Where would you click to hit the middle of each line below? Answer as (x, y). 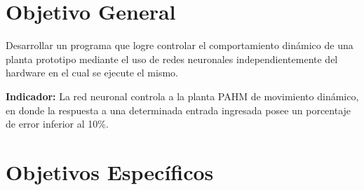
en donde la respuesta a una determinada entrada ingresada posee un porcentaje (178, 110)
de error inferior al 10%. (57, 124)
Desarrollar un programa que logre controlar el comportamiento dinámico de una (180, 45)
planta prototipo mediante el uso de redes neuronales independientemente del (172, 59)
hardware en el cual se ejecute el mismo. (92, 73)
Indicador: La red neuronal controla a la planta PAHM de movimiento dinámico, (182, 96)
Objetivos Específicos (110, 171)
